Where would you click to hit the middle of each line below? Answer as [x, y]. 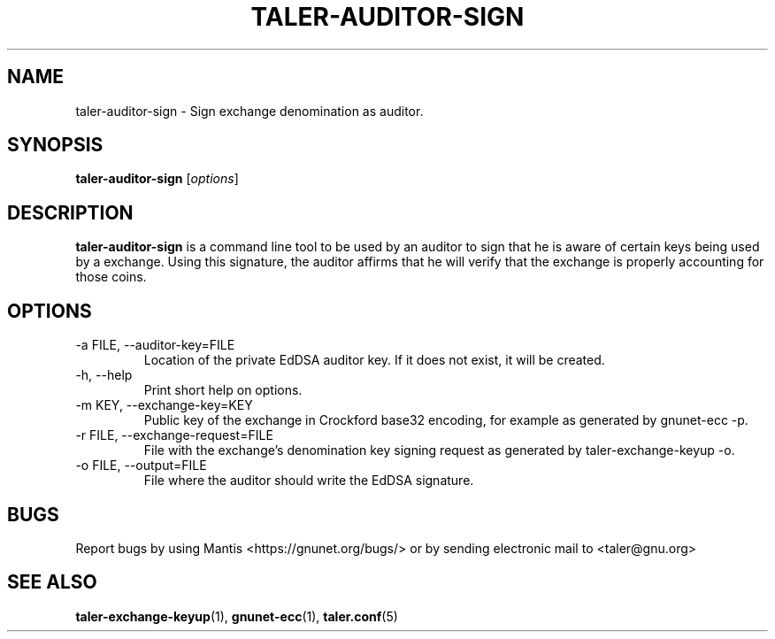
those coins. [111, 277]
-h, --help [104, 375]
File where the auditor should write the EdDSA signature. [309, 481]
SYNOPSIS [55, 145]
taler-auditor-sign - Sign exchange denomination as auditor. [249, 111]
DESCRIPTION [70, 212]
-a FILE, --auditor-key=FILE [155, 345]
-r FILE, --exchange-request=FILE [174, 435]
